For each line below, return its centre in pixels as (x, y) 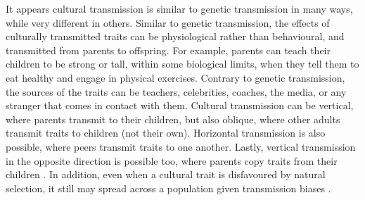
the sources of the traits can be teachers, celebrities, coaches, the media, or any (176, 91)
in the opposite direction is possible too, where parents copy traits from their (172, 160)
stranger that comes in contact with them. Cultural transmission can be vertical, (180, 105)
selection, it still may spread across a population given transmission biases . (168, 188)
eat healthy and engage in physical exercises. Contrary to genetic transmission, (175, 77)
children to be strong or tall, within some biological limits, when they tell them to (182, 64)
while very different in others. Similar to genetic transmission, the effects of (168, 22)
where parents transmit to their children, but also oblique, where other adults (173, 119)
